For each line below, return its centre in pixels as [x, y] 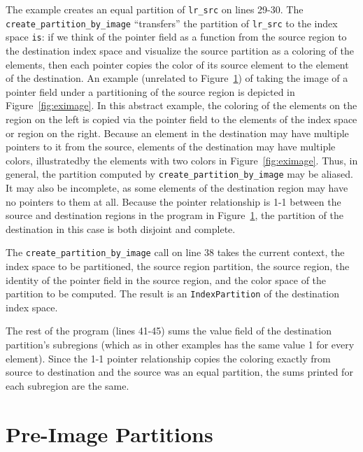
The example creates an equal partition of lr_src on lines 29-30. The [155, 9]
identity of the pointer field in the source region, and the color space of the [166, 280]
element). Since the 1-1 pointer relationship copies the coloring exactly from [168, 358]
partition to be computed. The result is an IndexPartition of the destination [173, 294]
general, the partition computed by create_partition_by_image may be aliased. [179, 174]
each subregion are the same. [67, 385]
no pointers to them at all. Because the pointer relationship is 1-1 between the [173, 201]
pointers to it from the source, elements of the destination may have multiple [171, 147]
